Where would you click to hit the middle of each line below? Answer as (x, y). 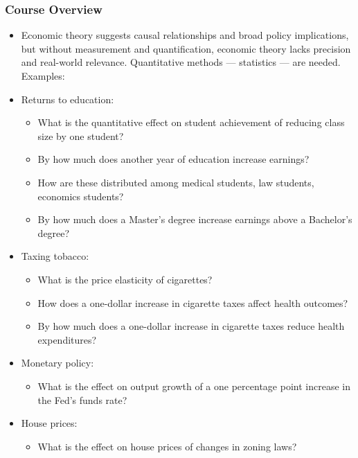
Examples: (43, 76)
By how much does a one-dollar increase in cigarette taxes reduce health (191, 326)
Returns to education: (68, 99)
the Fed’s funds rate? (82, 399)
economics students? (81, 196)
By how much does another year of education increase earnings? (173, 159)
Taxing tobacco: (55, 256)
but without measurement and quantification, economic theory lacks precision (186, 48)
